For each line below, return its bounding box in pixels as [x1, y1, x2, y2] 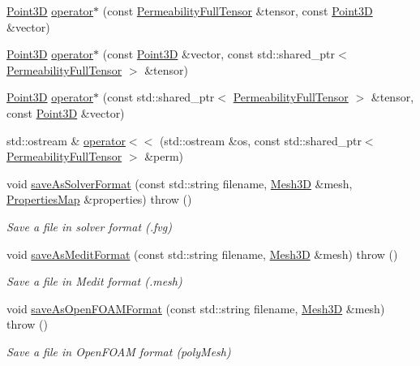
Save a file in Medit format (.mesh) [6, 273, 182, 290]
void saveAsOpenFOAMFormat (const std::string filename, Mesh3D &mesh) [6, 299, 385, 316]
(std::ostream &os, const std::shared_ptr [159, 131, 362, 149]
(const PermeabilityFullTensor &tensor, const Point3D [102, 2, 373, 19]
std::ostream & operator [6, 131, 126, 149]
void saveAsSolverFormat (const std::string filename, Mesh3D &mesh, [6, 174, 353, 192]
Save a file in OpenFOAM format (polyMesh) [6, 342, 231, 360]
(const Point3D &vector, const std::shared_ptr [102, 45, 336, 62]
